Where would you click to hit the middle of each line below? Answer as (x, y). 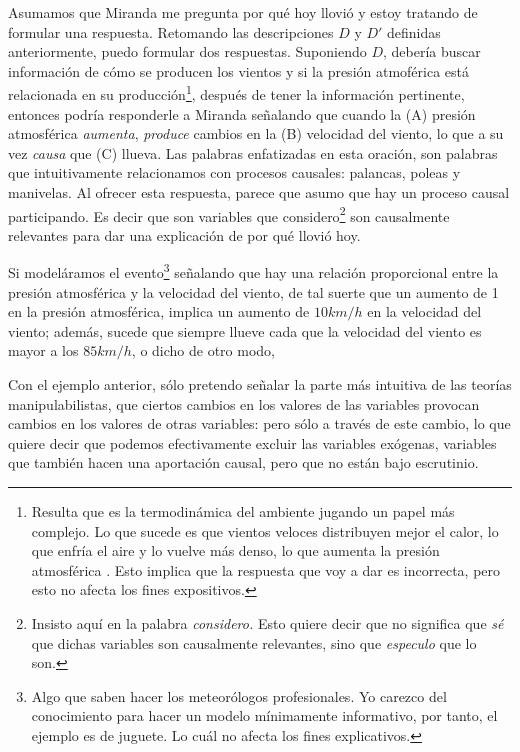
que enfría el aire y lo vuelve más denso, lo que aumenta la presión (235, 550)
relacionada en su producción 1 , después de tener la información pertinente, (236, 93)
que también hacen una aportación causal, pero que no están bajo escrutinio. (243, 462)
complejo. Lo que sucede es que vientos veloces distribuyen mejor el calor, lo (265, 530)
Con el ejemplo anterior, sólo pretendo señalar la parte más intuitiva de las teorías (260, 384)
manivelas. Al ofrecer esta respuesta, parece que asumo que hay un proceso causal (259, 192)
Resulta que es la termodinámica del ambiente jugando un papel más (243, 511)
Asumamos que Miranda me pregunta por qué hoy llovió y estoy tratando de (243, 12)
